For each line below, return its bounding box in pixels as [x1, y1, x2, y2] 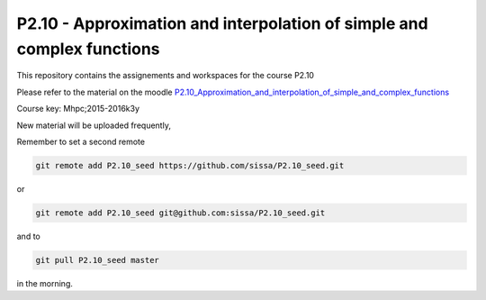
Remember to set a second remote [16, 136, 146, 147]
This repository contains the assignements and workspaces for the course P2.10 [16, 70, 315, 81]
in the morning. [16, 277, 74, 288]
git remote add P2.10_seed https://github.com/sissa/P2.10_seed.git [35, 160, 345, 170]
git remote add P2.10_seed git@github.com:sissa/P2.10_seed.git [35, 207, 326, 218]
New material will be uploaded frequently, [16, 120, 171, 131]
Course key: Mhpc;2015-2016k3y [16, 104, 139, 114]
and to [16, 231, 40, 241]
